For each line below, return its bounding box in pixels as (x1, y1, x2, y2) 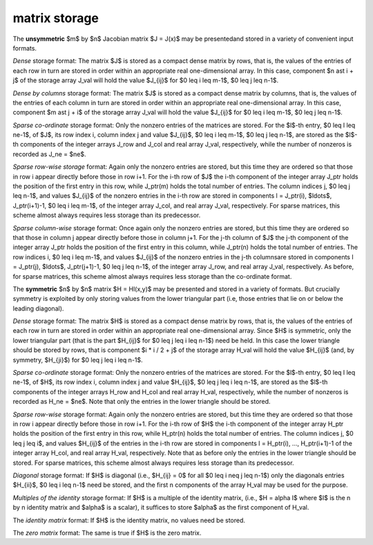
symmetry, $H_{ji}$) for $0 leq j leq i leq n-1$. (12, 355, 143, 364)
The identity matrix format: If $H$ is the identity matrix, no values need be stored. (12, 516, 245, 524)
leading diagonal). (12, 304, 64, 313)
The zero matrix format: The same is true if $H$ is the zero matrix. (12, 528, 202, 537)
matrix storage (12, 10, 99, 26)
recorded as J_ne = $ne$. (12, 149, 86, 158)
